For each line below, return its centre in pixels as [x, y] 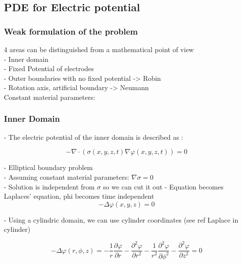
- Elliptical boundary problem [48, 167]
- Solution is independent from [49, 186]
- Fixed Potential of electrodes [49, 68]
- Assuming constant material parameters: [67, 177]
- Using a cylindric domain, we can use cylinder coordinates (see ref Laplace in [121, 219]
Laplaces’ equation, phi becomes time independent [79, 196]
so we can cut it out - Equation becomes [163, 186]
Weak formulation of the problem [71, 31]
